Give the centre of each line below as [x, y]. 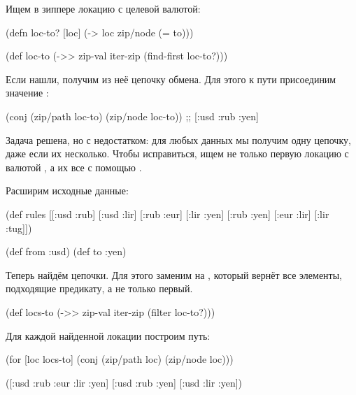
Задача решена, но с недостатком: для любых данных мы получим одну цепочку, [178, 139]
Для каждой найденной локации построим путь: [108, 335]
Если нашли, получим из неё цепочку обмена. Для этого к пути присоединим [171, 79]
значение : [27, 93]
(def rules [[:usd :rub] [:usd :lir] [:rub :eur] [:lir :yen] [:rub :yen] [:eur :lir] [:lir [168, 214]
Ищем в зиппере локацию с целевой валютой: [103, 8]
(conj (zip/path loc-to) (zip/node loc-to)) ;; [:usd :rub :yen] [132, 116]
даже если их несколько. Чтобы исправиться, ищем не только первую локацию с [177, 153]
